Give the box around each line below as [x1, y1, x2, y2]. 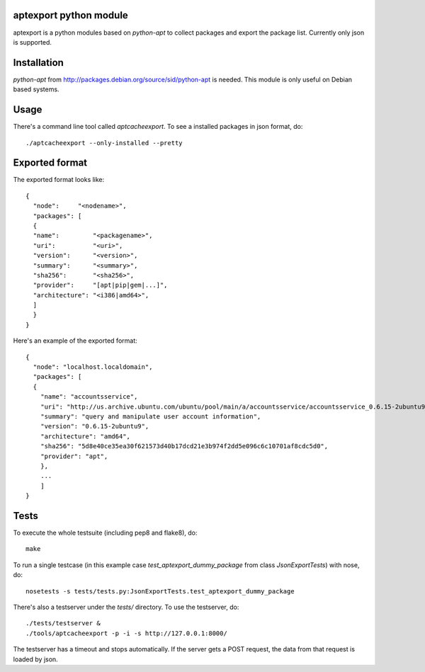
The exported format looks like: [13, 176, 105, 184]
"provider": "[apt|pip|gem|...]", [33, 281, 168, 290]
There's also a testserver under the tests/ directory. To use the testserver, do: [13, 603, 239, 611]
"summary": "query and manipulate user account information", [40, 413, 261, 421]
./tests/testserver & [25, 620, 101, 627]
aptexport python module [13, 9, 129, 21]
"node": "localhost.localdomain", [33, 363, 153, 371]
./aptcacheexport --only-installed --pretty [25, 139, 183, 147]
